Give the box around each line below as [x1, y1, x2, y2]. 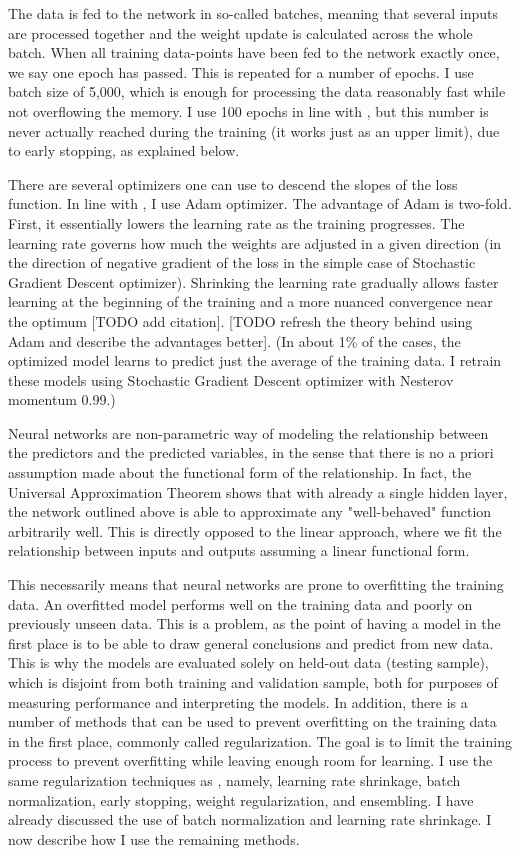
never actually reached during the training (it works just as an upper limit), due [8, 120, 500, 141]
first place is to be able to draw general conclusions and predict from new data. [8, 632, 494, 653]
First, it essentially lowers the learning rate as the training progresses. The [8, 212, 465, 233]
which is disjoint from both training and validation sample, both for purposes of [8, 672, 498, 692]
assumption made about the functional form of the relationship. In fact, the [8, 462, 472, 483]
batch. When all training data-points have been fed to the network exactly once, [8, 42, 500, 63]
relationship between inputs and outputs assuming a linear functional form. [8, 540, 470, 561]
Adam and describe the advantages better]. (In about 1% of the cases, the [8, 330, 461, 351]
